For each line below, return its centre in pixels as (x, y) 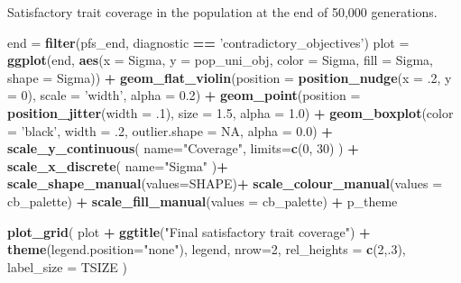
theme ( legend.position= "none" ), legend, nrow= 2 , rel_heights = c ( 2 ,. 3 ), (207, 249)
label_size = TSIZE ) (67, 266)
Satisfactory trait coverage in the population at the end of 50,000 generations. (222, 12)
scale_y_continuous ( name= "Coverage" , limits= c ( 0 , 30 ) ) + (183, 148)
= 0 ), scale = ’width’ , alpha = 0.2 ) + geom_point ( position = (184, 95)
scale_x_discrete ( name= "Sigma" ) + (118, 165)
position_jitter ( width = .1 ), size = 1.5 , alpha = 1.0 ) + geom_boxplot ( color (230, 112)
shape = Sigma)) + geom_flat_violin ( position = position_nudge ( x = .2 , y (230, 77)
